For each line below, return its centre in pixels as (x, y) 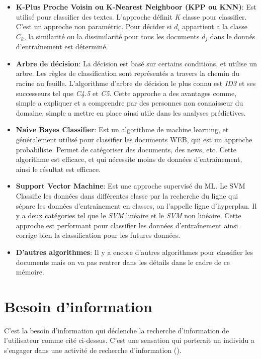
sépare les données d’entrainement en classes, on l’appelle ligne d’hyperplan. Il (136, 205)
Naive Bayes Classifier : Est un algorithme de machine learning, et (122, 129)
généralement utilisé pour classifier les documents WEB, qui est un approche (134, 139)
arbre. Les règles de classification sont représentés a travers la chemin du (128, 73)
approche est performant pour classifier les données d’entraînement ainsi (127, 225)
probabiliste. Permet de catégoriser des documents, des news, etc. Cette (126, 149)
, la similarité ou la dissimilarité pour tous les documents (112, 36)
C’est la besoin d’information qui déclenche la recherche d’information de (117, 330)
